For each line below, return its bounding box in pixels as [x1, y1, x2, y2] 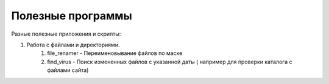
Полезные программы [11, 9, 132, 22]
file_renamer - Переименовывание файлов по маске [47, 50, 183, 57]
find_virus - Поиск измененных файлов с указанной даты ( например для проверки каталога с [47, 58, 292, 65]
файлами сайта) [47, 66, 89, 74]
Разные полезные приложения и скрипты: [11, 30, 121, 37]
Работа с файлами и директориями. [26, 41, 120, 48]
